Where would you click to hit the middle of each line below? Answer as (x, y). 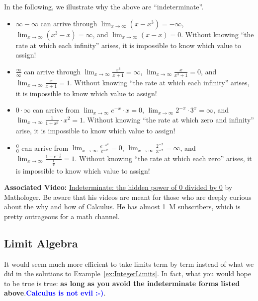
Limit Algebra (41, 243)
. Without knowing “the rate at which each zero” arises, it (163, 158)
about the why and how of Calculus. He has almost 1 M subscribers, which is (122, 207)
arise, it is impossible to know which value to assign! (95, 131)
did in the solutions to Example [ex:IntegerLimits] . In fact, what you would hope (128, 273)
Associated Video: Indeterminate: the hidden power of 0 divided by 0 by (118, 187)
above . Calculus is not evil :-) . (55, 293)
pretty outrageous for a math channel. (62, 216)
